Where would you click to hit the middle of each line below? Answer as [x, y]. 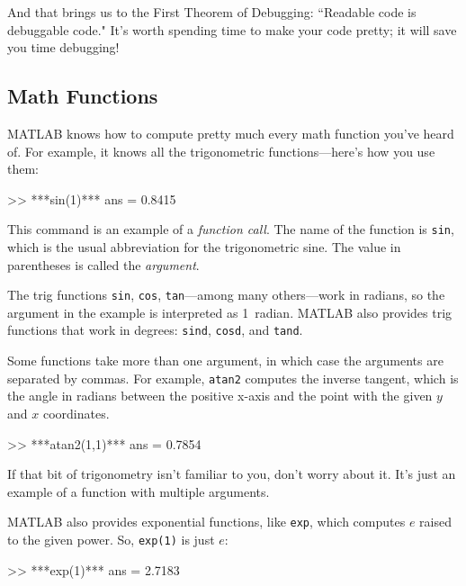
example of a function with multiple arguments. [139, 491]
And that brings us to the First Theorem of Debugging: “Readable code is [212, 12]
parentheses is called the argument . [103, 264]
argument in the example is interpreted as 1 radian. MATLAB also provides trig [230, 312]
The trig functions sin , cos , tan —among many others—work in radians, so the [226, 295]
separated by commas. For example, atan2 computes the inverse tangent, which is [233, 378]
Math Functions [83, 96]
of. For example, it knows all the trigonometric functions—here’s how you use [221, 151]
